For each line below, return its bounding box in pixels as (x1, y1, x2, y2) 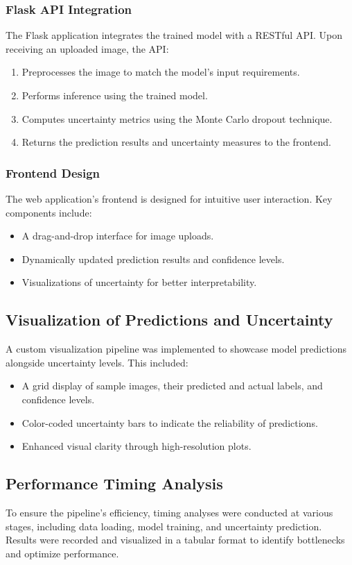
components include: (6, 205, 92, 219)
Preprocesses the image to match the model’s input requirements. (21, 65, 300, 79)
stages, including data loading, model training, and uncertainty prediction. (6, 518, 322, 533)
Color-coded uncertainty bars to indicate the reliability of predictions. (21, 415, 318, 430)
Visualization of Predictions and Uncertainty (6, 309, 333, 330)
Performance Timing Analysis (6, 473, 223, 494)
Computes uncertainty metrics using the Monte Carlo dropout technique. (21, 111, 333, 126)
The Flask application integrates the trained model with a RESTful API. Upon (6, 28, 342, 42)
